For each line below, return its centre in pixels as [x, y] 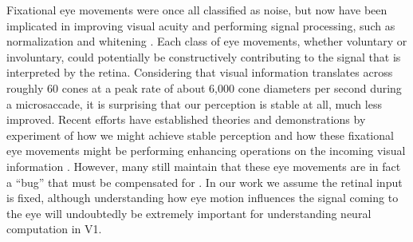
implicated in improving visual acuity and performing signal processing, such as [201, 25]
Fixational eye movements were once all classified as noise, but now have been [197, 10]
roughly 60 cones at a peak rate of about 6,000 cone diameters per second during [204, 87]
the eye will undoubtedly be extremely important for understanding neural [189, 213]
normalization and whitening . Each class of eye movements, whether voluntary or [207, 41]
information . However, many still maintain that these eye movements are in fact [204, 166]
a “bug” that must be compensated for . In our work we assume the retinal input [205, 182]
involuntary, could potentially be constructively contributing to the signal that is [204, 56]
